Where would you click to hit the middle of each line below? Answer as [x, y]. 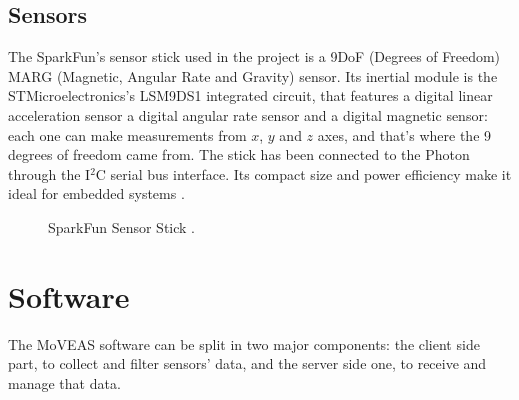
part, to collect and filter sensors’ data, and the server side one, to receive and [247, 363]
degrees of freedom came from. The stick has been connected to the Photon [239, 154]
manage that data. [64, 382]
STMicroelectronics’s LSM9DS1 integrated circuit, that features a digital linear [250, 95]
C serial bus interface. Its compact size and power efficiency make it [303, 173]
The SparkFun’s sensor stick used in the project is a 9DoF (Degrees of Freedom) [254, 56]
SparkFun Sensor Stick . [122, 226]
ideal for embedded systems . [96, 193]
